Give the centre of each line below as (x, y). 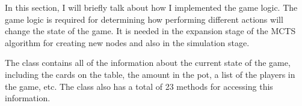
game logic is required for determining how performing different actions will (144, 19)
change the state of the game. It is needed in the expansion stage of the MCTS (150, 31)
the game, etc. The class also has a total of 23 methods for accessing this (139, 86)
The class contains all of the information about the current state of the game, (148, 63)
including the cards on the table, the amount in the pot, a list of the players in (150, 74)
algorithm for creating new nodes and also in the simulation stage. (127, 42)
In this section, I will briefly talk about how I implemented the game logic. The (151, 7)
